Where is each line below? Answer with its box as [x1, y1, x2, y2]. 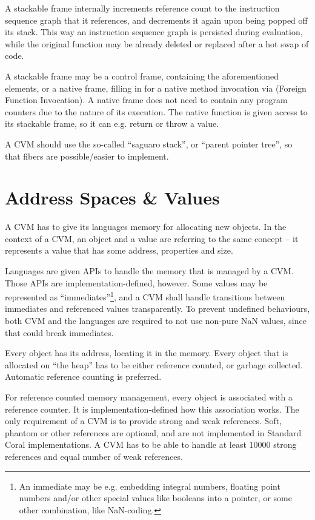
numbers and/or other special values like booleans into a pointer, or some [19, 491, 292, 504]
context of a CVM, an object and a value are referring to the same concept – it [5, 232, 299, 245]
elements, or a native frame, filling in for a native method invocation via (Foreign [5, 81, 307, 94]
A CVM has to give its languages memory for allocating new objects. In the [5, 220, 287, 233]
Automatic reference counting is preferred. [5, 370, 162, 383]
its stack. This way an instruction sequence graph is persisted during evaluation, [5, 25, 303, 38]
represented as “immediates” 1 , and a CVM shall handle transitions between [5, 289, 285, 303]
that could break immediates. [5, 326, 114, 339]
